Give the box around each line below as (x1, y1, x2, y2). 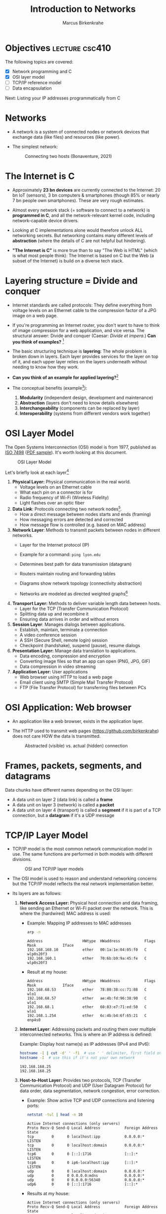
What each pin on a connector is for (19, 489, 93, 496)
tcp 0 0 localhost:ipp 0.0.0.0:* (27, 1134, 145, 1139)
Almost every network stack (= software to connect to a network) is (12, 207, 150, 213)
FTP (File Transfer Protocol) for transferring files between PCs (19, 684, 147, 690)
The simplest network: (12, 144, 58, 150)
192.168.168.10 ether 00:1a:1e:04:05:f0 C (27, 947, 147, 953)
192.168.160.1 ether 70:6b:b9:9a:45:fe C (27, 956, 147, 961)
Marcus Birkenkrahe (62, 20, 104, 26)
